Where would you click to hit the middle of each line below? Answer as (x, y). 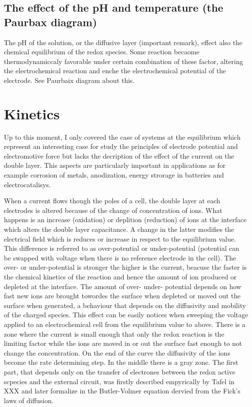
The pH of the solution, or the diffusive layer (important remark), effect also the (123, 42)
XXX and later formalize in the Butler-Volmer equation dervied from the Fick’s (122, 391)
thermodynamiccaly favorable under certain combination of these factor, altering (124, 61)
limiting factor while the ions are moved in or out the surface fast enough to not (123, 343)
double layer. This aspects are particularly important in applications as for (115, 165)
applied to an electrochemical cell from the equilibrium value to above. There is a (125, 324)
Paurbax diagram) (51, 22)
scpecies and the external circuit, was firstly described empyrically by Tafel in (119, 381)
